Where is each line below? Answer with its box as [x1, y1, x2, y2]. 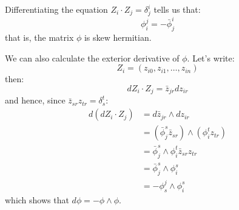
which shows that [5, 193, 69, 206]
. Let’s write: [187, 51, 235, 64]
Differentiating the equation [5, 3, 108, 15]
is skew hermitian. [84, 31, 152, 44]
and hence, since [5, 94, 66, 107]
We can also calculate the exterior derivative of [5, 51, 180, 64]
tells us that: [153, 3, 201, 15]
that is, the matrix [5, 31, 74, 44]
